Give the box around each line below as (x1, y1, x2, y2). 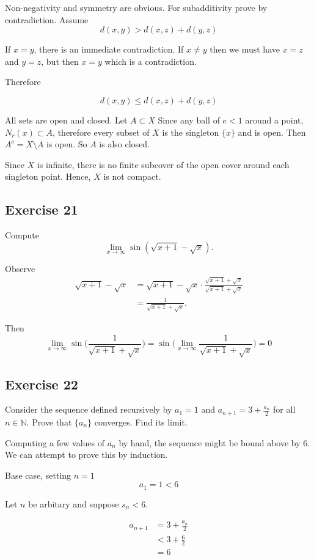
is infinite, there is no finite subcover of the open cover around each (37, 158, 290, 171)
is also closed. (99, 138, 150, 150)
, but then (41, 54, 79, 67)
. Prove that (26, 415, 72, 428)
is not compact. (103, 170, 161, 183)
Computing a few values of (5, 436, 105, 449)
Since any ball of (158, 113, 220, 126)
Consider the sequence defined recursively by (5, 403, 172, 416)
